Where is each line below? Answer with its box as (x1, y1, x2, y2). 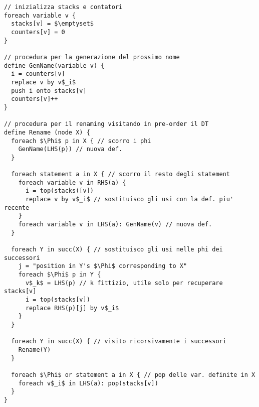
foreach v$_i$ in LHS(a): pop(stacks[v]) (18, 379, 158, 387)
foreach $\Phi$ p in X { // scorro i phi (11, 137, 151, 145)
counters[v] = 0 (11, 28, 65, 36)
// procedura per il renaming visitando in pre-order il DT (4, 120, 209, 128)
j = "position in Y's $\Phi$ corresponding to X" (18, 262, 187, 270)
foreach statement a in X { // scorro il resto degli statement (11, 171, 230, 178)
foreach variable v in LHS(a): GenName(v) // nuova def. (18, 221, 212, 228)
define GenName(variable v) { (4, 62, 105, 69)
